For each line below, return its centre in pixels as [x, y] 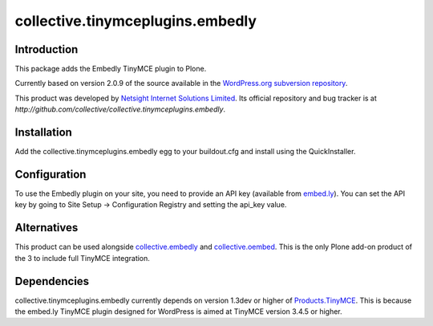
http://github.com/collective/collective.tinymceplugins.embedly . [120, 109]
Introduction [47, 49]
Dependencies [52, 281]
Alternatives [47, 228]
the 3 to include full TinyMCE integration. [82, 258]
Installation [43, 132]
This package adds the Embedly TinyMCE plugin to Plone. [111, 69]
